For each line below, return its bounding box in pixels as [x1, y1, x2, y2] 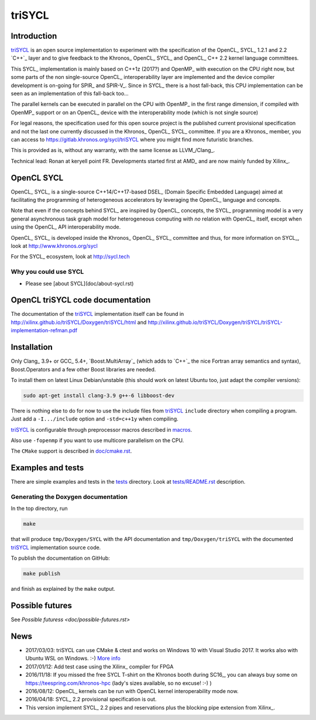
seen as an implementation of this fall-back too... [11, 90, 129, 97]
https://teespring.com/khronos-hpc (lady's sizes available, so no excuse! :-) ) [25, 679, 212, 687]
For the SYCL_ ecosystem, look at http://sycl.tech [11, 253, 130, 260]
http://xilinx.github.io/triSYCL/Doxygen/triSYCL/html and [11, 319, 147, 326]
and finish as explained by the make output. [11, 585, 115, 592]
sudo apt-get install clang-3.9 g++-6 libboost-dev [23, 392, 175, 399]
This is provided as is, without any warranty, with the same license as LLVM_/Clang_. [11, 147, 215, 154]
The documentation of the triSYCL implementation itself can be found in [11, 311, 184, 318]
